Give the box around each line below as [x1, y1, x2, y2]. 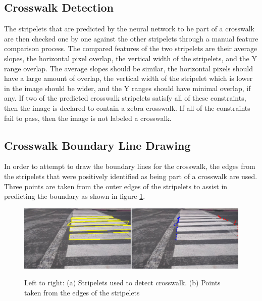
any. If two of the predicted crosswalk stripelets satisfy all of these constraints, [4, 93, 246, 103]
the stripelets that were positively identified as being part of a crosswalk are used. [4, 170, 257, 181]
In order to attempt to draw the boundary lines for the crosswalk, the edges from [4, 161, 255, 171]
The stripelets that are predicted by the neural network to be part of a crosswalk [4, 23, 255, 34]
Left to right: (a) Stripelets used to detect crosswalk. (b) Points [24, 277, 221, 288]
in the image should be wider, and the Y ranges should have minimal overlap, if [4, 82, 251, 93]
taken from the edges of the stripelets [24, 287, 140, 297]
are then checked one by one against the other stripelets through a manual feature [4, 33, 258, 44]
